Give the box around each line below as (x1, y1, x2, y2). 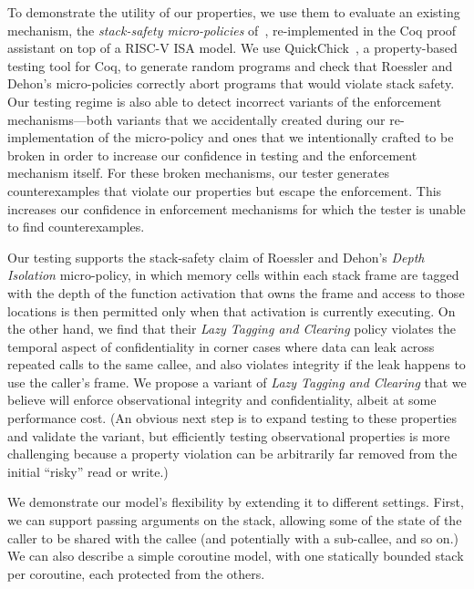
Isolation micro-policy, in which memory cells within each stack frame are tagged (7, 265, 459, 284)
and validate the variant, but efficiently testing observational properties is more (7, 426, 450, 445)
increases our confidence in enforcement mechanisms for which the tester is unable (7, 199, 466, 218)
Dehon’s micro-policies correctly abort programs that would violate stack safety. (7, 74, 455, 93)
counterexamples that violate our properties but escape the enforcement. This (7, 181, 442, 200)
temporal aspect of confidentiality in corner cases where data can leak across (7, 336, 435, 356)
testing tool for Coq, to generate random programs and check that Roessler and (7, 56, 453, 75)
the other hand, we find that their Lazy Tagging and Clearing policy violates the (7, 319, 456, 338)
